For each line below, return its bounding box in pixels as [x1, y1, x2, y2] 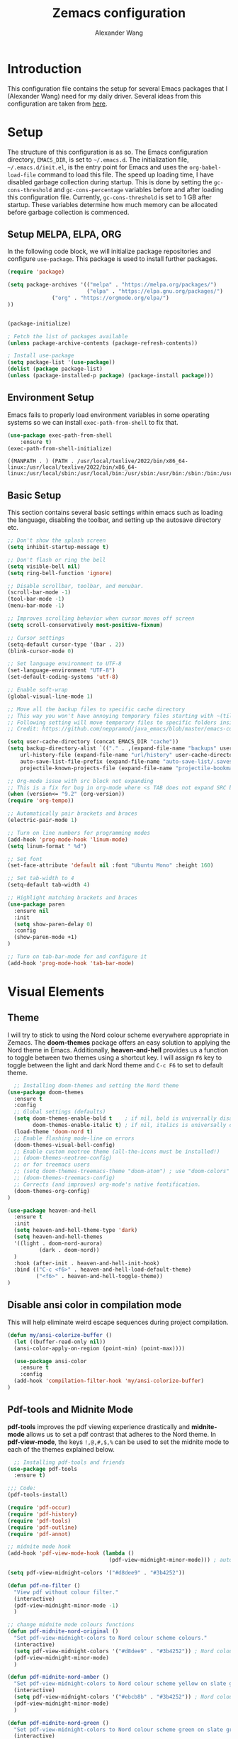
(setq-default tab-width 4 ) [7, 882, 91, 889]
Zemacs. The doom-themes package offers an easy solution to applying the [7, 1038, 231, 1047]
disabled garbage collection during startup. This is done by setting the [7, 177, 212, 186]
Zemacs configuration [52, 5, 186, 21]
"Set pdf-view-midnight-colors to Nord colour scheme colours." [13, 1635, 208, 1642]
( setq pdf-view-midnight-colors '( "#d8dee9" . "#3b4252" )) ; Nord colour [13, 1648, 236, 1655]
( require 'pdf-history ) [7, 1511, 78, 1518]
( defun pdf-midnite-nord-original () [7, 1628, 119, 1635]
